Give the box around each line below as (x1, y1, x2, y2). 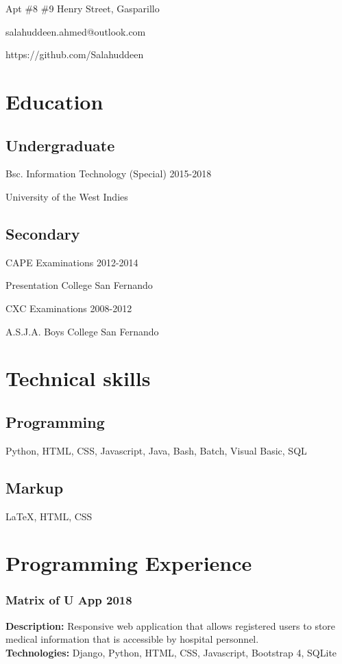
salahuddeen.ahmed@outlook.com (5, 24, 146, 38)
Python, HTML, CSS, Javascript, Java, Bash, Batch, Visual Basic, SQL (5, 443, 307, 457)
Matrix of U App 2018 (5, 591, 132, 609)
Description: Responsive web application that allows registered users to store (5, 618, 336, 633)
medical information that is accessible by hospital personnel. (5, 632, 259, 646)
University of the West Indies (5, 189, 128, 203)
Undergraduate (5, 134, 115, 155)
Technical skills (5, 364, 151, 392)
